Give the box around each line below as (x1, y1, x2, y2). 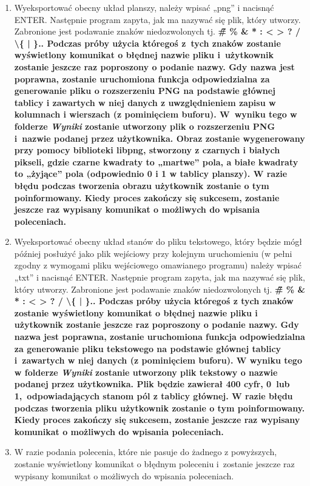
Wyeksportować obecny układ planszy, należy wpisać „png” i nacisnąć (14, 1, 274, 13)
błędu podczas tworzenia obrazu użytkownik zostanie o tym (14, 179, 269, 191)
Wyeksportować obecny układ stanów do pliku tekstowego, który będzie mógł (14, 235, 302, 248)
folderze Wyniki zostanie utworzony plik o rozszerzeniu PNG (14, 119, 275, 132)
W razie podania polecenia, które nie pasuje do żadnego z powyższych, (14, 445, 277, 458)
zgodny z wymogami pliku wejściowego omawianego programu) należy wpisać (14, 259, 302, 271)
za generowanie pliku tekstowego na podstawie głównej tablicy (14, 342, 281, 355)
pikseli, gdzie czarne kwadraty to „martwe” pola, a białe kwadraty (14, 155, 298, 168)
